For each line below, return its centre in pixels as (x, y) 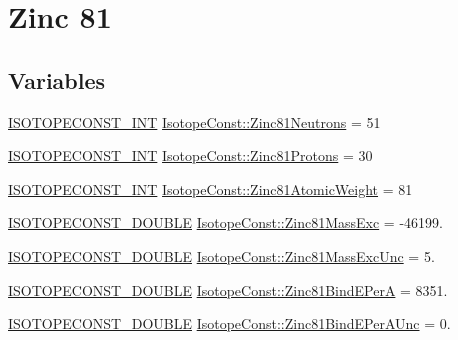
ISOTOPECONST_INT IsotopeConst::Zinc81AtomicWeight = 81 (210, 188)
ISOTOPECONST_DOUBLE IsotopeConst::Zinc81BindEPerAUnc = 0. (229, 323)
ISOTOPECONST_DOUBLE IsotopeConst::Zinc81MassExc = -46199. (225, 222)
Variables (57, 79)
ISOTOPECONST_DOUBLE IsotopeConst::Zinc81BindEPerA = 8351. (228, 289)
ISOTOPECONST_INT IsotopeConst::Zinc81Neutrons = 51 (194, 121)
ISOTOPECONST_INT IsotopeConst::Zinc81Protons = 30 (190, 155)
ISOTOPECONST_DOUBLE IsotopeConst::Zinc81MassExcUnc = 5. (221, 255)
